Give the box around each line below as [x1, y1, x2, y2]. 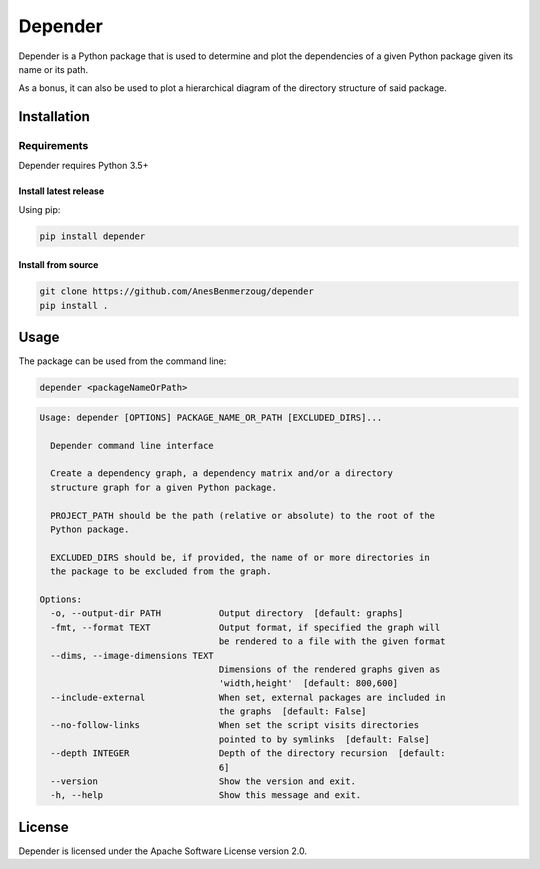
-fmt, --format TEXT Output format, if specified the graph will [50, 621, 441, 633]
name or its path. [18, 63, 89, 75]
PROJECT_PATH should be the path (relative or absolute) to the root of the [50, 510, 435, 521]
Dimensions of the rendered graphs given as [218, 663, 441, 675]
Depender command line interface [50, 440, 214, 451]
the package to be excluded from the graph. [50, 566, 272, 577]
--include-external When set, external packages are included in [50, 691, 446, 703]
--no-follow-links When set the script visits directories [50, 720, 420, 731]
